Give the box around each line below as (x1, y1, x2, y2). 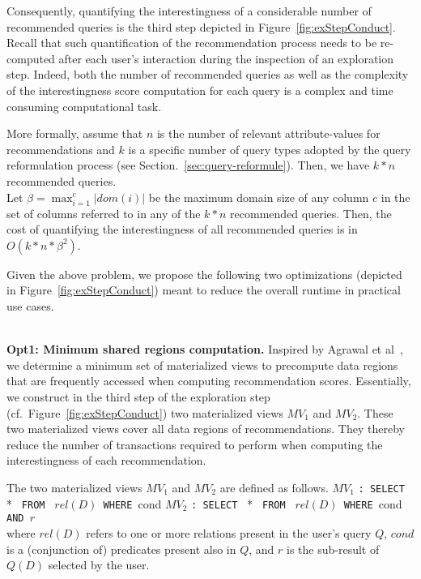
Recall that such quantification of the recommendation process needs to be (6, 34, 377, 51)
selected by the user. (48, 556, 150, 573)
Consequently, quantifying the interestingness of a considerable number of (6, 2, 372, 19)
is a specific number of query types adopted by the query (128, 140, 411, 157)
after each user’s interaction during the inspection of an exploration (58, 49, 394, 66)
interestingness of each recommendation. (6, 452, 206, 469)
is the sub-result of (287, 540, 380, 557)
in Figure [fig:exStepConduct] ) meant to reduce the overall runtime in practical (6, 281, 401, 298)
